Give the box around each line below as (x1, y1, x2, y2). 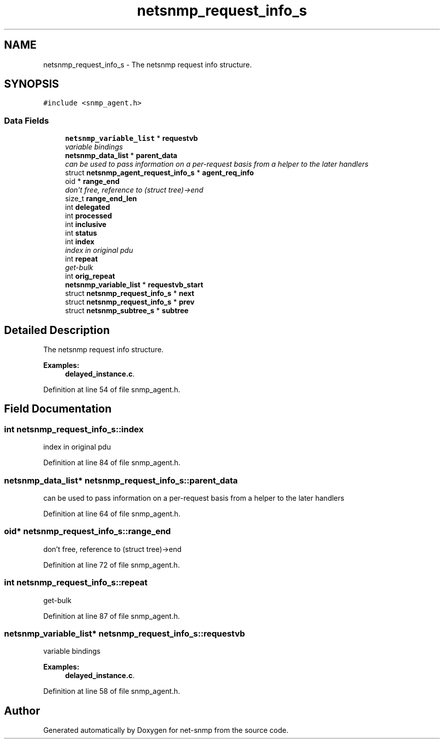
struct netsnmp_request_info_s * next (65, 289, 195, 298)
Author (4, 704, 40, 717)
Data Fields (4, 115, 49, 126)
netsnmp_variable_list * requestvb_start (65, 280, 203, 289)
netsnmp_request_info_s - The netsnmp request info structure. (43, 60, 252, 69)
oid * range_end (65, 177, 120, 186)
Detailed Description (4, 323, 110, 337)
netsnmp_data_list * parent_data (65, 151, 177, 160)
